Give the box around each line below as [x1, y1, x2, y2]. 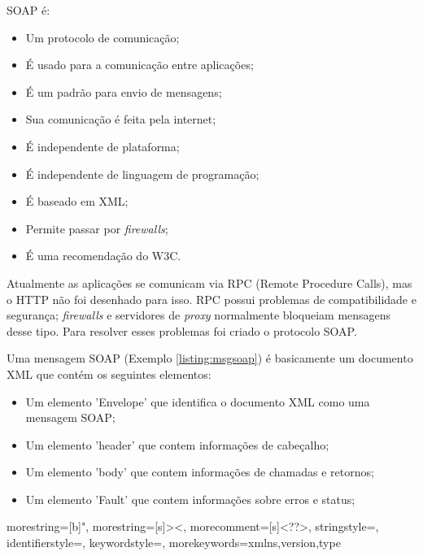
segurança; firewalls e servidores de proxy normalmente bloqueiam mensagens [7, 306, 391, 324]
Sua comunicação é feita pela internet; [25, 111, 216, 128]
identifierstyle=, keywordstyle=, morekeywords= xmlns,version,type [7, 534, 341, 551]
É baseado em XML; [25, 193, 129, 210]
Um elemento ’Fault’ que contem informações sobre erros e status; [25, 490, 355, 507]
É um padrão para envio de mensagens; [25, 83, 222, 100]
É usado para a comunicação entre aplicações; [25, 56, 254, 73]
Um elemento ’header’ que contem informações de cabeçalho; [25, 436, 329, 453]
